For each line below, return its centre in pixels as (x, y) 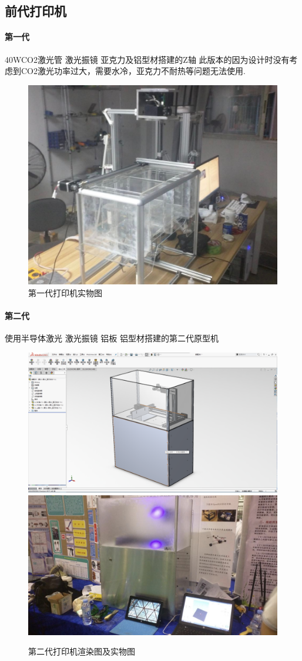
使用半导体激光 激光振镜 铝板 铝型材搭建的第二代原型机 (112, 338)
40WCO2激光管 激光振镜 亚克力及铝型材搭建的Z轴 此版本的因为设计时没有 (147, 59)
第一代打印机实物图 (65, 292)
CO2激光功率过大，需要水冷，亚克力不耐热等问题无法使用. (133, 71)
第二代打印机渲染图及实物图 (82, 651)
